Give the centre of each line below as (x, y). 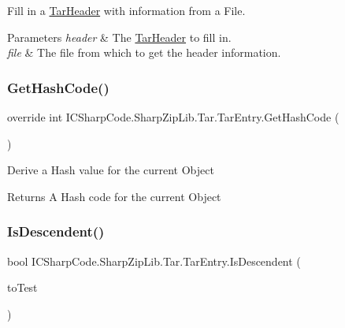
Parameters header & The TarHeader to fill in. (119, 37)
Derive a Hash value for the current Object (111, 170)
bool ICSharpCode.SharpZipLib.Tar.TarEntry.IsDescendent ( (154, 261)
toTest (22, 287)
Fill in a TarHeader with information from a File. (126, 10)
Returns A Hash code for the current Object (114, 196)
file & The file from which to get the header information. (144, 52)
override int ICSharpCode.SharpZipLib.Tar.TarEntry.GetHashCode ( (173, 117)
